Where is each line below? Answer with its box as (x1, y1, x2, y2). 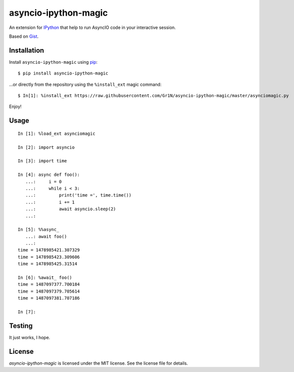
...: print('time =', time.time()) (25, 193, 132, 198)
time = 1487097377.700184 (18, 282, 80, 287)
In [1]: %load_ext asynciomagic (18, 130, 96, 136)
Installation (9, 46, 44, 54)
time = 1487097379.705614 (18, 288, 80, 294)
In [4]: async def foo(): (18, 172, 80, 177)
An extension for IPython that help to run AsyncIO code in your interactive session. (9, 25, 176, 30)
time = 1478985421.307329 (18, 248, 80, 253)
